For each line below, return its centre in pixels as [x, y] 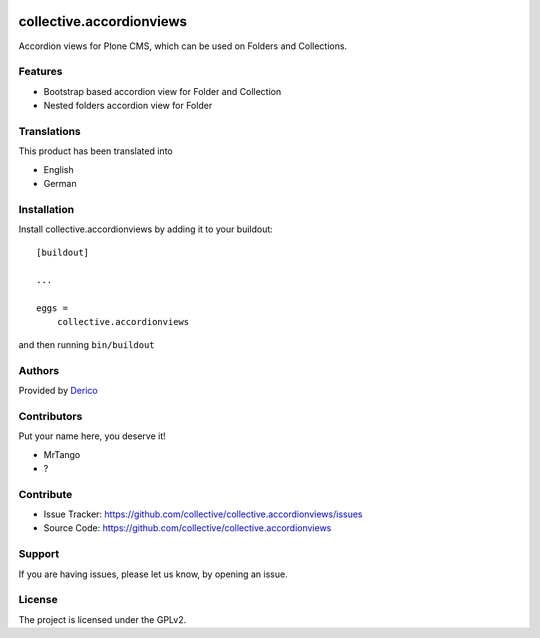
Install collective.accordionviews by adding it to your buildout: [146, 229]
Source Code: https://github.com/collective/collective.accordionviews [187, 528]
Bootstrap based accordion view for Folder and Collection [162, 91]
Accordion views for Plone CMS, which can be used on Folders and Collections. [183, 46]
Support [39, 554]
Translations [50, 131]
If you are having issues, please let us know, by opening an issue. [153, 574]
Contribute [45, 494]
